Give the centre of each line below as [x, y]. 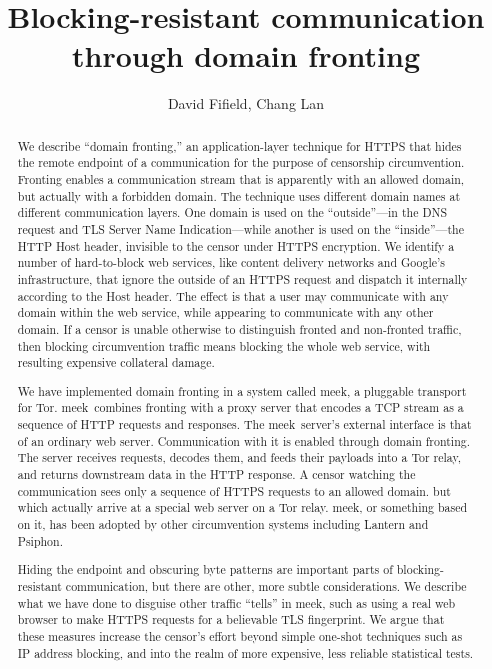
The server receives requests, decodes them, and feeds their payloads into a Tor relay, [239, 457]
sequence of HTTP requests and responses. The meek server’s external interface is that [244, 424]
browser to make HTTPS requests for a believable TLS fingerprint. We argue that [231, 619]
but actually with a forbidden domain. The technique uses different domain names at [239, 195]
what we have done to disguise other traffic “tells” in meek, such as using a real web [236, 602]
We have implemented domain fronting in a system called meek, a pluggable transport [242, 390]
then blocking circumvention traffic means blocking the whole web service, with [224, 345]
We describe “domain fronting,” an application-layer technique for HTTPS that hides [239, 145]
